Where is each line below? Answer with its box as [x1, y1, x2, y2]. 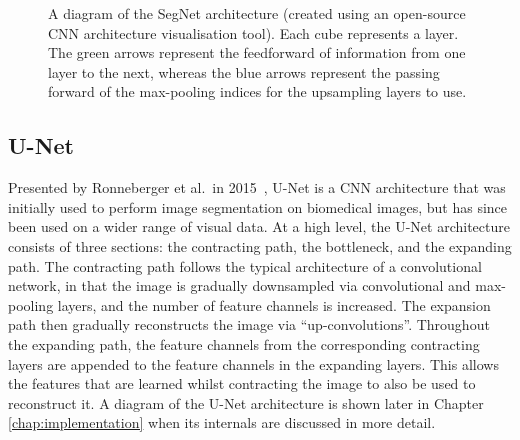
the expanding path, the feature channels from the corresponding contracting [8, 333, 480, 354]
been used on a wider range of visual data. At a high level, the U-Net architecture [8, 216, 510, 237]
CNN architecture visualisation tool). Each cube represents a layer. [48, 22, 459, 43]
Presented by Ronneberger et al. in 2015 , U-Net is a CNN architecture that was [8, 177, 506, 198]
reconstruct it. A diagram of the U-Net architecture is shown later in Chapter [8, 392, 484, 413]
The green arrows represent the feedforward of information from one [48, 42, 466, 63]
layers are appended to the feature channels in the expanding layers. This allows [8, 353, 499, 374]
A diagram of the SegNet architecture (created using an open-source [48, 3, 466, 23]
